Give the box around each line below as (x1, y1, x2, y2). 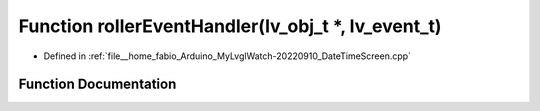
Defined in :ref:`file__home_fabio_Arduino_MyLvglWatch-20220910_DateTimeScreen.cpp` (43, 50, 412, 62)
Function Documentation (18, 76, 177, 93)
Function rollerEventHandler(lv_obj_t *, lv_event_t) (18, 15, 442, 37)
